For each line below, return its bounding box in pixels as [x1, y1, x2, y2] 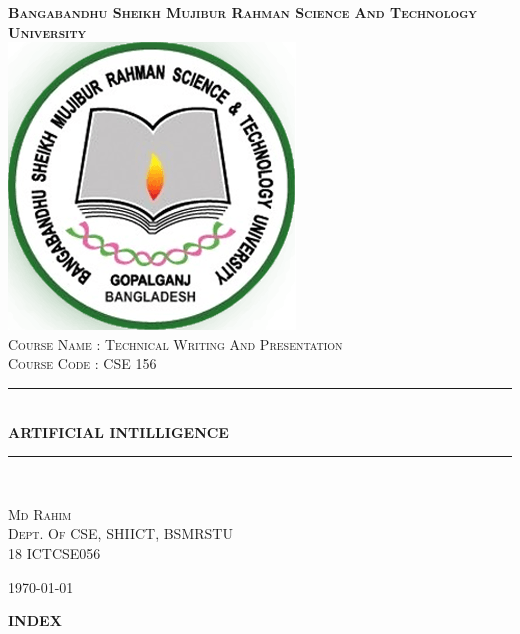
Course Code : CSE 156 [8, 353, 157, 374]
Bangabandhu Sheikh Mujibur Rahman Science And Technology [8, 2, 477, 22]
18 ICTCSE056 [8, 542, 101, 563]
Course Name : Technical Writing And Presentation [8, 333, 343, 354]
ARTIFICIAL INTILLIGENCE [8, 421, 229, 442]
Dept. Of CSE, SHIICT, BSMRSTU [8, 523, 233, 544]
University [8, 21, 87, 42]
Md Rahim [8, 503, 72, 524]
